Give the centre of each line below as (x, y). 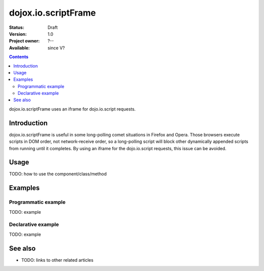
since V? (56, 48)
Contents (19, 57)
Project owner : (24, 41)
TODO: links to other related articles (57, 260)
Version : (18, 34)
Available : (20, 48)
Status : (17, 27)
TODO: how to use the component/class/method (58, 174)
